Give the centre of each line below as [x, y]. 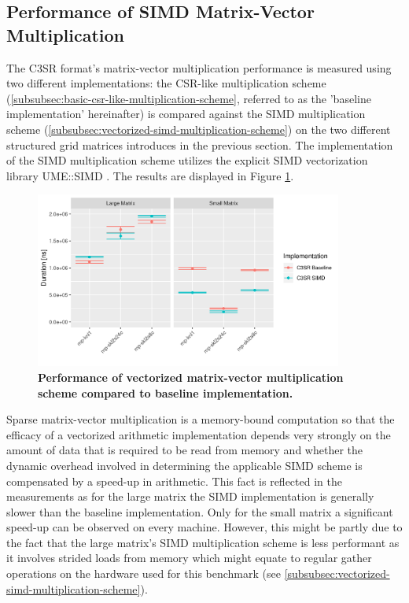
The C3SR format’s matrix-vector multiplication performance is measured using [199, 67]
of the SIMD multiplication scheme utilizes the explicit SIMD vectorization [187, 160]
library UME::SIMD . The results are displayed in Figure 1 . [150, 175]
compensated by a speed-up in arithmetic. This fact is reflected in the [174, 481]
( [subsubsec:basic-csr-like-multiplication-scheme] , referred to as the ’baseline [189, 98]
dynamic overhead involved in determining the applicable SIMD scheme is [184, 465]
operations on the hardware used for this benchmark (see [144, 573]
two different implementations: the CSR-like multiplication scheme [166, 83]
